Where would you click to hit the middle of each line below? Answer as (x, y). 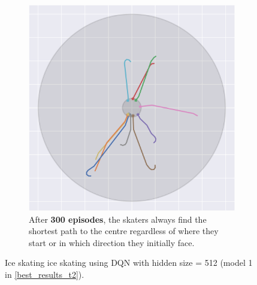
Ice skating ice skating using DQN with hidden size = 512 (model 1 (129, 263)
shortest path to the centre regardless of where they (124, 231)
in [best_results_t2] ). (45, 274)
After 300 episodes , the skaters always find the (118, 219)
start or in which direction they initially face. (112, 242)
